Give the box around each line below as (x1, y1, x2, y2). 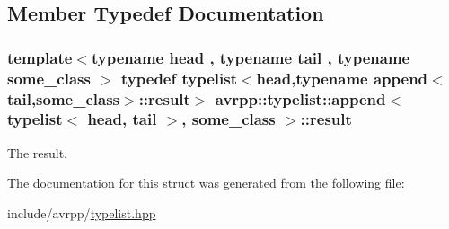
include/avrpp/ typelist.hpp (7, 203, 156, 222)
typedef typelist (121, 66, 237, 89)
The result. (7, 143, 68, 162)
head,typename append (256, 66, 428, 89)
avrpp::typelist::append (215, 87, 386, 110)
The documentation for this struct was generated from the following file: (7, 173, 405, 192)
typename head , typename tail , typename (91, 46, 410, 68)
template (7, 46, 73, 68)
